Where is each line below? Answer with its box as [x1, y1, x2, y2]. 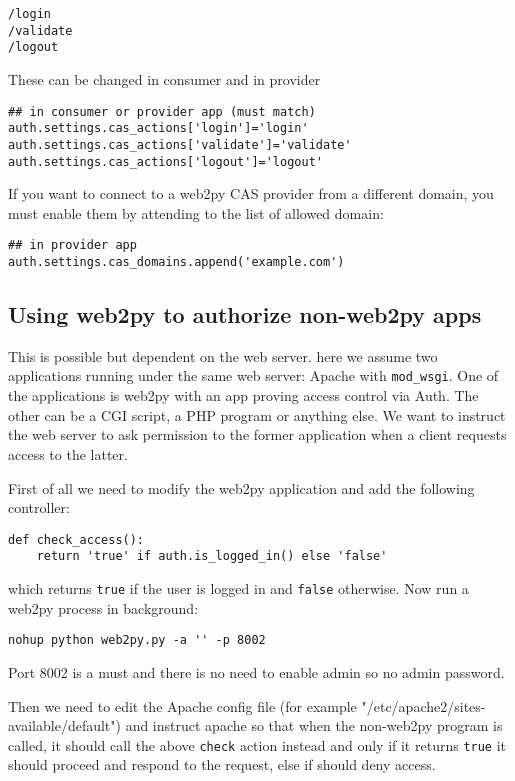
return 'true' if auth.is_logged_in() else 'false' [36, 549, 388, 564]
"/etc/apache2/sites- [361, 695, 486, 716]
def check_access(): [8, 532, 145, 547]
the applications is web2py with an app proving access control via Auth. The [8, 385, 479, 406]
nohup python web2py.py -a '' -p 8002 [8, 633, 266, 648]
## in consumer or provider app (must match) [8, 104, 316, 119]
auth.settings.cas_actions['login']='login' [8, 121, 309, 136]
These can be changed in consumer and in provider [8, 68, 321, 89]
